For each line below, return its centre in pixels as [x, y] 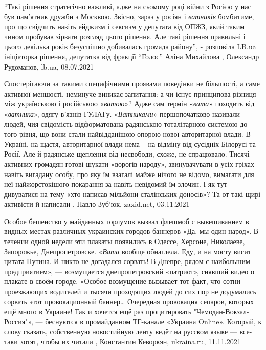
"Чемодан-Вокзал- [221, 311]
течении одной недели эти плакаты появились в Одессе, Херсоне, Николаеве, [125, 241]
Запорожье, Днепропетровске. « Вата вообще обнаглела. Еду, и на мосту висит [128, 251]
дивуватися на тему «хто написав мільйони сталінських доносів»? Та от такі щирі [132, 194]
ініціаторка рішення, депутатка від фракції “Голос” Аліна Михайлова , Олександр [132, 56]
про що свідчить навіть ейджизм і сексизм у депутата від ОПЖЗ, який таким [125, 26]
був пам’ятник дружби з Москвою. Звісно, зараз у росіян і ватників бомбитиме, [129, 16]
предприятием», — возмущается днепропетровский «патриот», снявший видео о [129, 271]
